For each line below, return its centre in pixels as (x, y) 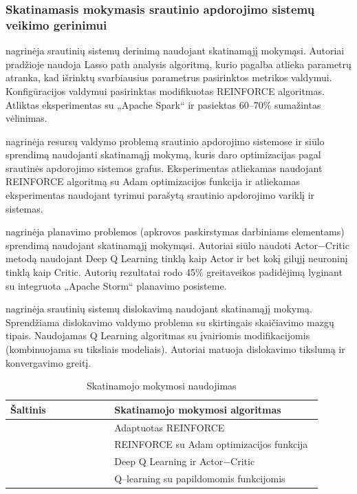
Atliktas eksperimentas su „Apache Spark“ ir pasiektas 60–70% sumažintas (163, 104)
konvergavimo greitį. (48, 362)
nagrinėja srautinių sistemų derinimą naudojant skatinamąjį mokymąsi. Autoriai (175, 51)
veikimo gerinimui (56, 24)
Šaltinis (28, 409)
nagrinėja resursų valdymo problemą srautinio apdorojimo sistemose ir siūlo (165, 141)
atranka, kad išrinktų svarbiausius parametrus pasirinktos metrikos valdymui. (169, 77)
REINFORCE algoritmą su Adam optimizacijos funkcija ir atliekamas (153, 181)
